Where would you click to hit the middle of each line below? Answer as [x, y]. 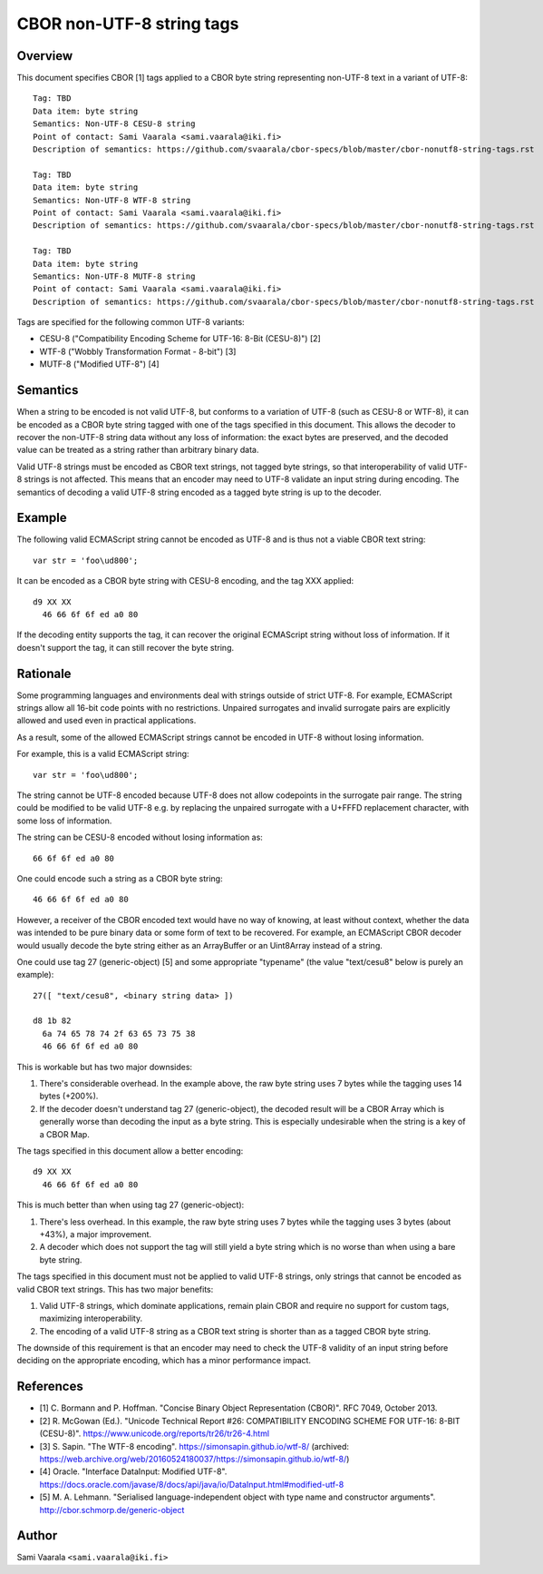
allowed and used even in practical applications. [107, 721]
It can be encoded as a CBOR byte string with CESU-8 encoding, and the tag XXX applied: [185, 581]
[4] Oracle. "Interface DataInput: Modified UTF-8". [133, 1471]
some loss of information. [64, 821]
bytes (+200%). [69, 1096]
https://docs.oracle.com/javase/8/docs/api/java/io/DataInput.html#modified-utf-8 [192, 1484]
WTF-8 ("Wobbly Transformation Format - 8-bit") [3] [138, 351]
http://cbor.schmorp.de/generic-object [112, 1510]
